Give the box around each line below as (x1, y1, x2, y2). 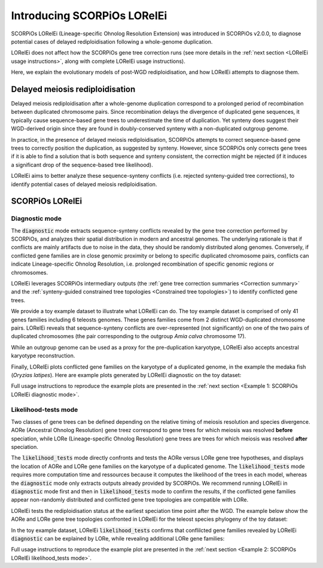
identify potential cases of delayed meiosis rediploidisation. (11, 180, 157, 188)
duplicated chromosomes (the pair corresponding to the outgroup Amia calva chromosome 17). (11, 333, 246, 340)
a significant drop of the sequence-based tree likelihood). (11, 161, 153, 168)
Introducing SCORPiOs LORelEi (11, 9, 167, 22)
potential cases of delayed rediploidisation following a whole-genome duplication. (11, 38, 213, 45)
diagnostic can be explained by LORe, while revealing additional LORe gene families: (11, 534, 225, 542)
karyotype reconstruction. (11, 352, 75, 359)
